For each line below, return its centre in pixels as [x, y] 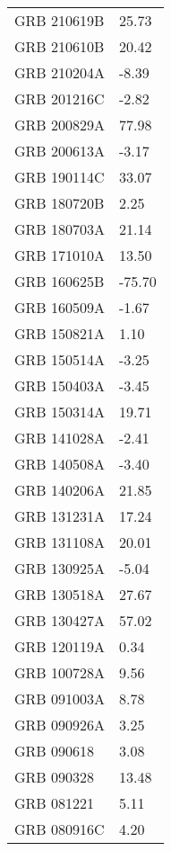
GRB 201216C [60, 99]
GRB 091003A [60, 699]
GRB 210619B [60, 20]
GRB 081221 [54, 803]
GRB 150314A [60, 412]
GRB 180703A [60, 229]
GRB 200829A [60, 125]
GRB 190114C [60, 177]
